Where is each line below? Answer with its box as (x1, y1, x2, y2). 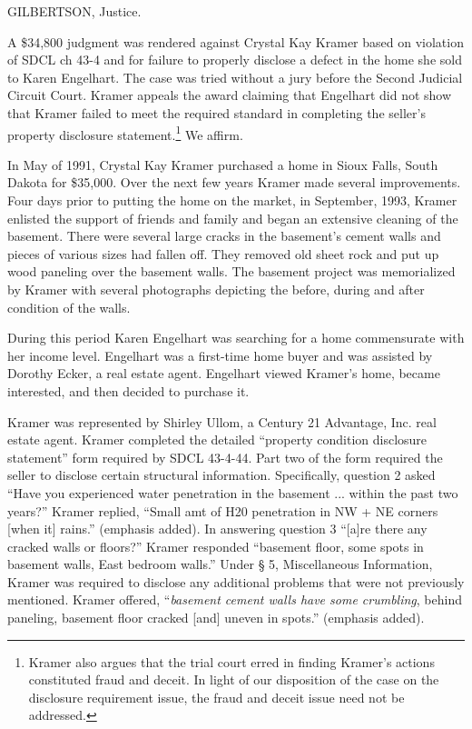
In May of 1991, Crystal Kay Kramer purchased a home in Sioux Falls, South (7, 155, 438, 174)
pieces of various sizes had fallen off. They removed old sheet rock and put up (7, 244, 439, 263)
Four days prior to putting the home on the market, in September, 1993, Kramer (7, 191, 457, 209)
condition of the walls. (7, 297, 131, 316)
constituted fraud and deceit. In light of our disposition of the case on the (28, 670, 439, 689)
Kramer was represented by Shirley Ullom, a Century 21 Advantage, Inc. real (7, 412, 437, 431)
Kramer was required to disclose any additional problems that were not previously (7, 572, 465, 591)
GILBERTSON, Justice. (7, 2, 142, 20)
